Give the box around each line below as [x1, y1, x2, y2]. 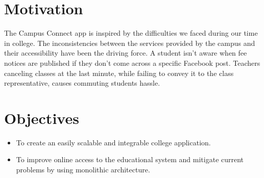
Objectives [4, 107, 79, 128]
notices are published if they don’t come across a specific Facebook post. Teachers [4, 57, 260, 68]
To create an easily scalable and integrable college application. [16, 137, 211, 147]
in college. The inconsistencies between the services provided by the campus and [4, 37, 255, 48]
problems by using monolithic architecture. [16, 164, 150, 174]
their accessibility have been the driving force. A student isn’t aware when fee [4, 47, 247, 58]
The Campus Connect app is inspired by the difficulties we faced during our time [4, 28, 258, 38]
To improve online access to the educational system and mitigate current [16, 154, 244, 165]
